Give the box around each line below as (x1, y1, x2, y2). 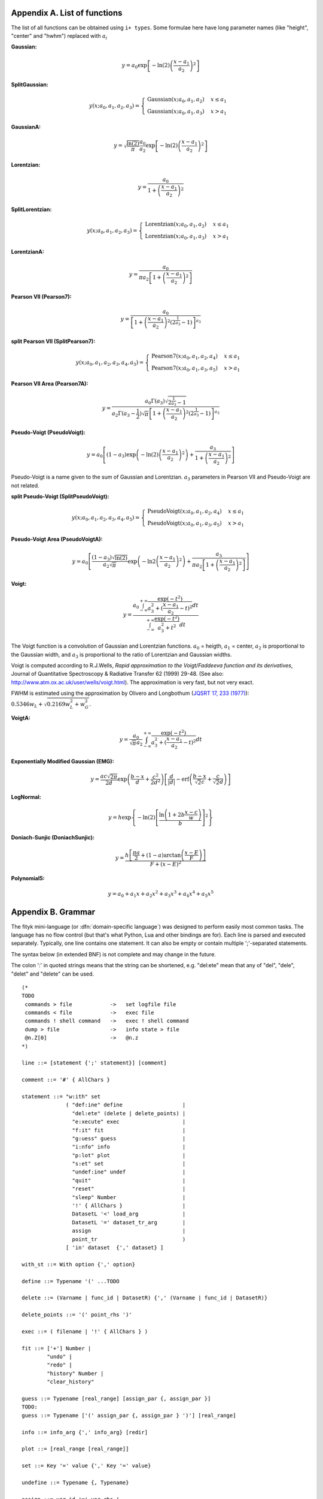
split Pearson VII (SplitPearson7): (11, 338, 96, 345)
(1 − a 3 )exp (106, 451, 136, 459)
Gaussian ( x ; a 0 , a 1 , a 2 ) (147, 96, 205, 104)
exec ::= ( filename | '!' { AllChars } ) (22, 1328, 148, 1335)
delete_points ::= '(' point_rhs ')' (22, 1311, 133, 1319)
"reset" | (72, 1185, 186, 1193)
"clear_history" (47, 1378, 95, 1385)
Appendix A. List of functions (11, 8, 123, 18)
